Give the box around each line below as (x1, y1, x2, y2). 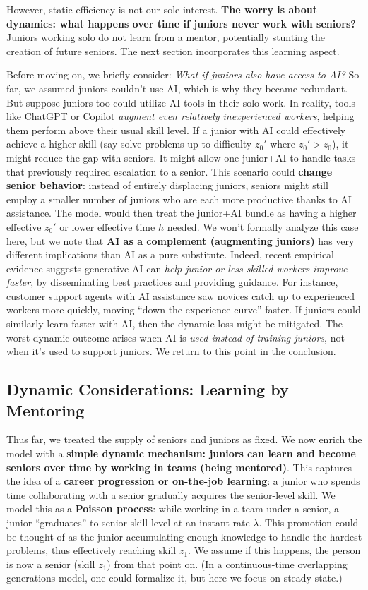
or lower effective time (59, 219, 155, 234)
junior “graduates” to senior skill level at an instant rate (6, 515, 250, 529)
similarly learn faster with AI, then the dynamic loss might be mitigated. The (6, 316, 343, 331)
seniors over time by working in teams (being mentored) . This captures (6, 459, 352, 474)
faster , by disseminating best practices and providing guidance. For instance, (6, 275, 338, 289)
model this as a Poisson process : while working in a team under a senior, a (6, 501, 340, 516)
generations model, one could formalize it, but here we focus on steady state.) (6, 570, 343, 585)
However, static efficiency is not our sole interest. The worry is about (6, 2, 318, 16)
